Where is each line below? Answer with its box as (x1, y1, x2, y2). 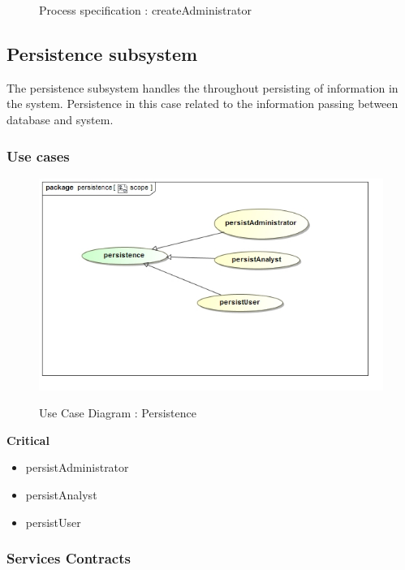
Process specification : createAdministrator (39, 2, 252, 18)
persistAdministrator (25, 459, 129, 476)
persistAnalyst (25, 486, 97, 503)
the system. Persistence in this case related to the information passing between (6, 95, 399, 112)
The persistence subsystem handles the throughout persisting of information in (6, 79, 399, 96)
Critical (6, 431, 50, 448)
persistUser (25, 513, 81, 530)
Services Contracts (6, 548, 131, 568)
